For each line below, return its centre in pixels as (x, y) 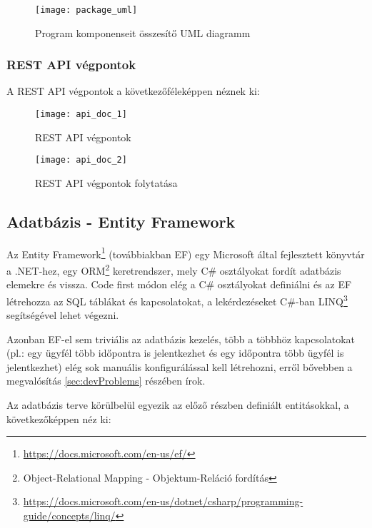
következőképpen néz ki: (59, 418)
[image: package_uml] (86, 10)
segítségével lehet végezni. (63, 315)
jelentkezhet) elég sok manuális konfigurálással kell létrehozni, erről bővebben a (180, 366)
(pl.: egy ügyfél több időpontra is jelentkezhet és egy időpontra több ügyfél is (175, 353)
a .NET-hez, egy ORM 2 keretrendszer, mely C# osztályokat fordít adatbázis (174, 269)
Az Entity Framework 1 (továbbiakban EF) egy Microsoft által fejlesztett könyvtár (186, 253)
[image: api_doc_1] (81, 115)
